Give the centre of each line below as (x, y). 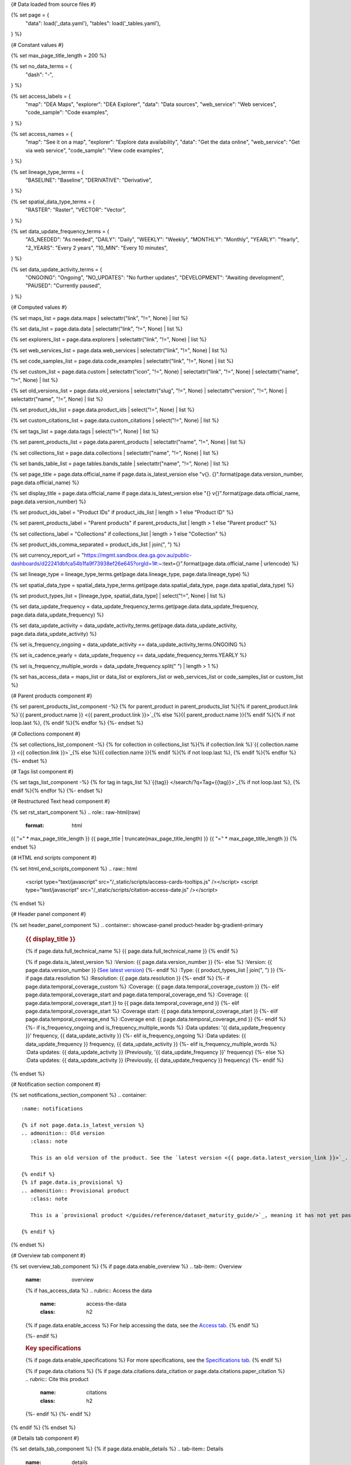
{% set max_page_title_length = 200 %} (59, 55)
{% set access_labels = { (41, 96)
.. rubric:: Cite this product (57, 1379)
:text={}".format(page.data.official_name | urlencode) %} (230, 563)
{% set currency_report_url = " (47, 555)
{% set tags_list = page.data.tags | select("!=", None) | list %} (85, 431)
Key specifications (53, 1348)
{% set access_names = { (42, 134)
